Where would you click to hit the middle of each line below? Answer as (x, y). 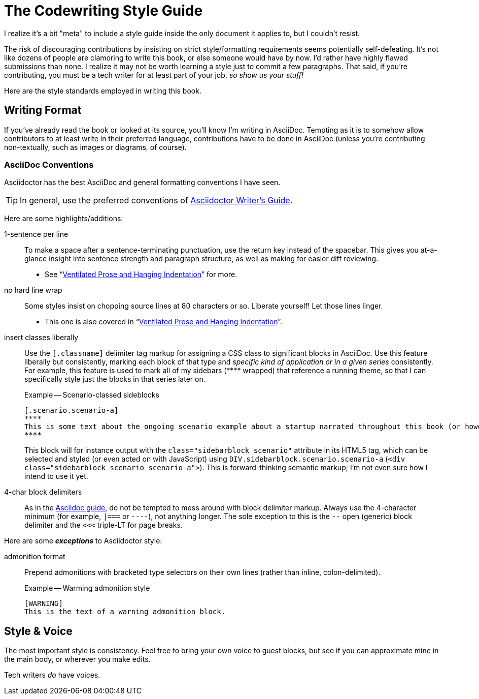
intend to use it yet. (56, 476)
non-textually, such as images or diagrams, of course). (95, 147)
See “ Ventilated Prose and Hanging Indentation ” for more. (141, 275)
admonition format (35, 557)
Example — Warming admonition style (87, 588)
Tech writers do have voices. (52, 675)
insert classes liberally (41, 338)
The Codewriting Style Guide (104, 11)
